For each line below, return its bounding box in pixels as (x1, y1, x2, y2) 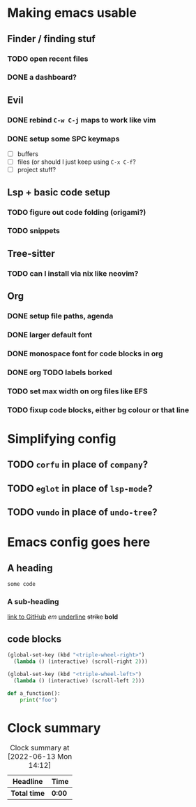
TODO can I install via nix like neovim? (7, 268, 139, 278)
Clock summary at (10, 743, 70, 753)
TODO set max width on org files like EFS (7, 386, 148, 396)
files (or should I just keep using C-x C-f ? (17, 157, 136, 166)
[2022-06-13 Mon (7, 752, 73, 762)
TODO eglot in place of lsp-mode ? (7, 482, 153, 494)
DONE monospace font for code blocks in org (7, 349, 163, 358)
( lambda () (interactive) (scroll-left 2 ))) (13, 677, 145, 684)
